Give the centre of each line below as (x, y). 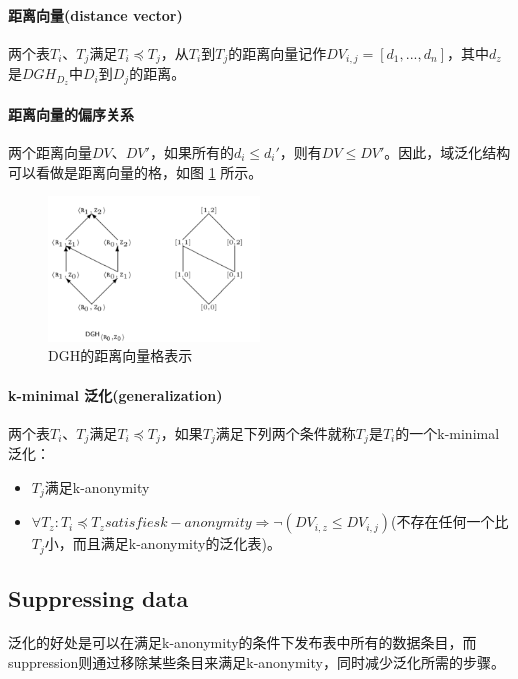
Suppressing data (98, 598)
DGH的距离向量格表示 (120, 355)
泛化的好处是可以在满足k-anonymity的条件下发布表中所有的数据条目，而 (242, 642)
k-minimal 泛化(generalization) (115, 394)
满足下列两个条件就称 (285, 432)
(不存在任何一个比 (450, 521)
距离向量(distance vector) (95, 14)
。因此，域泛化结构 (447, 151)
